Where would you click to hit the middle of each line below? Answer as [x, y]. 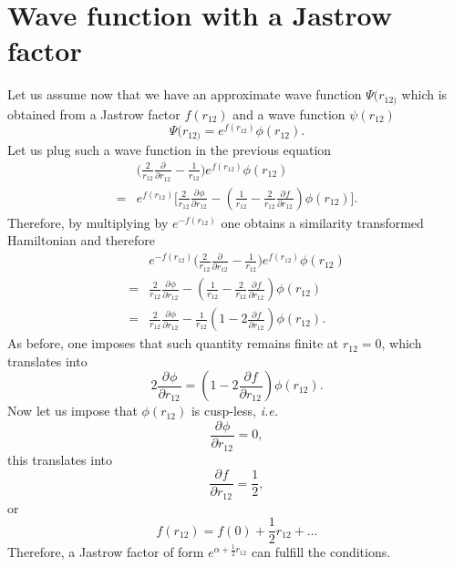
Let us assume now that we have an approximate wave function [185, 94]
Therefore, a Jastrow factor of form [106, 552]
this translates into [60, 459]
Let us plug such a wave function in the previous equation [170, 149]
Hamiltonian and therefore [81, 240]
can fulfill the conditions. [321, 552]
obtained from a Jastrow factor [94, 113]
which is [424, 94]
